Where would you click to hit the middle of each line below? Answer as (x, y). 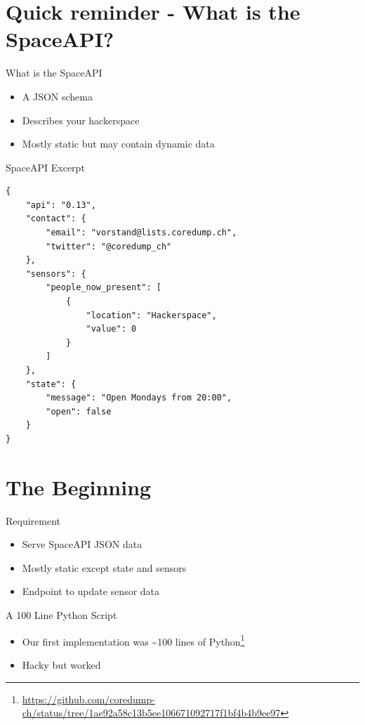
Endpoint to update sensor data (91, 591)
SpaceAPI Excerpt (45, 167)
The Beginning (79, 486)
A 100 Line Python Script (61, 615)
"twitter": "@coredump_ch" (109, 246)
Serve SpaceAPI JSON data (82, 544)
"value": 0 (111, 329)
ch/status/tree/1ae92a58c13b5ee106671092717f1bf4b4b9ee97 (151, 713)
